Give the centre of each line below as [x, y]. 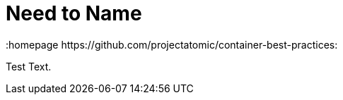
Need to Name [74, 13]
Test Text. [29, 66]
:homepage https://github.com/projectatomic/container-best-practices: [172, 44]
